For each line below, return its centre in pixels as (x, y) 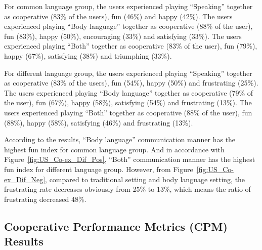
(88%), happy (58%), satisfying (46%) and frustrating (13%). (99, 122)
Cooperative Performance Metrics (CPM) (116, 226)
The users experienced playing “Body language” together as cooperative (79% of (129, 92)
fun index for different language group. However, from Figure (99, 169)
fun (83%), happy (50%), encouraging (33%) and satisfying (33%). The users (123, 36)
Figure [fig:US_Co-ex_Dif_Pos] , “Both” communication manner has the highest (130, 159)
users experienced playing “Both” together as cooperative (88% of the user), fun (128, 112)
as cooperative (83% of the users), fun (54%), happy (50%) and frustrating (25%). (131, 83)
